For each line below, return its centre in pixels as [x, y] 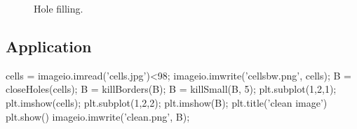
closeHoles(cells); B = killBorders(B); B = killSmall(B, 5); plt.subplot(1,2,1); [171, 89]
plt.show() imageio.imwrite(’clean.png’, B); [98, 116]
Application [49, 46]
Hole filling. [59, 8]
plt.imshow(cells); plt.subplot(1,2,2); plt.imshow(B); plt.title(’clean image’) [167, 102]
